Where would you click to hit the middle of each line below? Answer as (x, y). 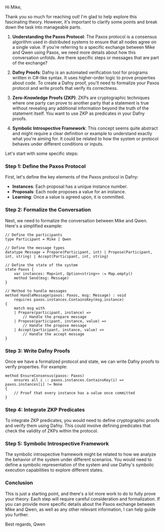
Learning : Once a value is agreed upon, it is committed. (69, 197)
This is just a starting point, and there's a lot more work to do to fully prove (81, 494)
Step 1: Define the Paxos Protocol (45, 166)
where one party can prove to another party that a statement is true (80, 103)
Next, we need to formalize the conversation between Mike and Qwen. (76, 220)
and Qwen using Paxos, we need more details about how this (74, 52)
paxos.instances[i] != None (34, 384)
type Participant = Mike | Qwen (38, 239)
